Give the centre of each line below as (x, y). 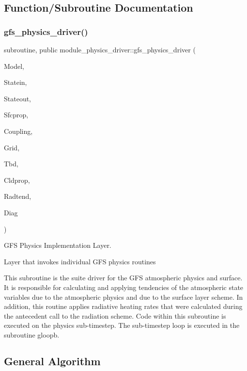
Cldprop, (17, 180)
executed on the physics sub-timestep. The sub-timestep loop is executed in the (122, 325)
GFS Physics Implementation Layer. (58, 245)
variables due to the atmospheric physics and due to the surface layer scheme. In (123, 297)
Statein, (15, 82)
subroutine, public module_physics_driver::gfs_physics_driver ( (100, 49)
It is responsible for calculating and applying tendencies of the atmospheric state (124, 287)
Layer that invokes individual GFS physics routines (80, 261)
